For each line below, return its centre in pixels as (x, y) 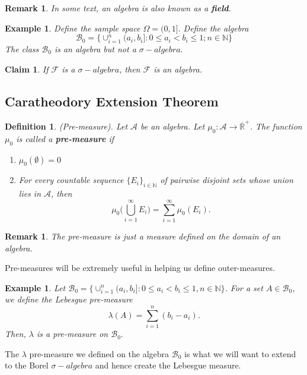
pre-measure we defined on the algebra (99, 353)
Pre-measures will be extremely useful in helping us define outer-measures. (140, 268)
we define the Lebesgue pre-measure (69, 299)
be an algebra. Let (173, 126)
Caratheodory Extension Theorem (112, 101)
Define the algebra (216, 28)
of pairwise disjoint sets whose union (227, 180)
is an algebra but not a (95, 48)
